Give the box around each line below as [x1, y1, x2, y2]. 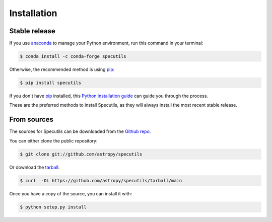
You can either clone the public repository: [9, 137, 98, 143]
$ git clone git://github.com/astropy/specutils [20, 151, 143, 157]
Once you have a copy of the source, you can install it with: [9, 190, 132, 196]
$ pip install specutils [20, 80, 82, 86]
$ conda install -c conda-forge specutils [20, 53, 126, 59]
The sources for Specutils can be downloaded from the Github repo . [9, 128, 151, 134]
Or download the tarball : [9, 164, 60, 170]
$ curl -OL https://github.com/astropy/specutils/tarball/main [20, 178, 182, 183]
